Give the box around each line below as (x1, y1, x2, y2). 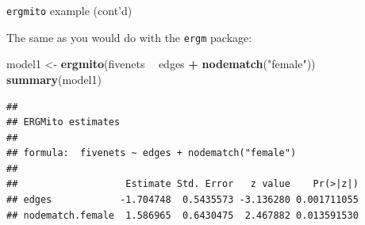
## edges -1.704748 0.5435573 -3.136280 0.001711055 (6, 194, 359, 206)
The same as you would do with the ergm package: (6, 29, 252, 45)
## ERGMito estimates (6, 116, 121, 128)
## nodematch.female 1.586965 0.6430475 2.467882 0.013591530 (6, 209, 359, 221)
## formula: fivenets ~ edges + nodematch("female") (6, 147, 297, 159)
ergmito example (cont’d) (6, 2, 133, 18)
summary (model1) (6, 71, 102, 87)
